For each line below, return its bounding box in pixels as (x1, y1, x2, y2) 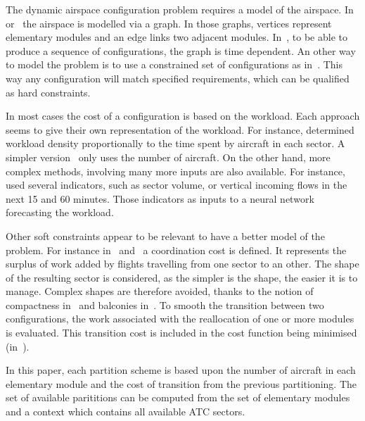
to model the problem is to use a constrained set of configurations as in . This (6, 57, 342, 72)
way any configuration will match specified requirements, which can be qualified (6, 70, 350, 85)
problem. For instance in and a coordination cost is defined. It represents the (6, 242, 347, 257)
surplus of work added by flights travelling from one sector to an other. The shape (6, 256, 359, 271)
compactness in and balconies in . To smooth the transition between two (6, 297, 324, 312)
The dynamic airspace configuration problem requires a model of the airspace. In (6, 2, 354, 16)
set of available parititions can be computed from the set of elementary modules (6, 390, 350, 405)
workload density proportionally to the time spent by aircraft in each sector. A (6, 136, 345, 151)
